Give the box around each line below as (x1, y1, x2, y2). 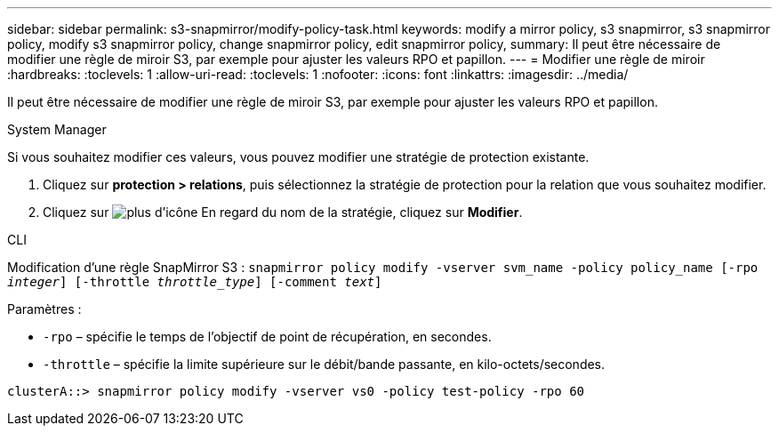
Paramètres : (7, 301, 82, 317)
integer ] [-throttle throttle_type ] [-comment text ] (7, 275, 382, 289)
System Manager (7, 122, 107, 137)
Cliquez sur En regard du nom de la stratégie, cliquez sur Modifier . (43, 204, 523, 220)
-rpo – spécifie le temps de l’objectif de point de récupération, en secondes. (43, 329, 492, 344)
